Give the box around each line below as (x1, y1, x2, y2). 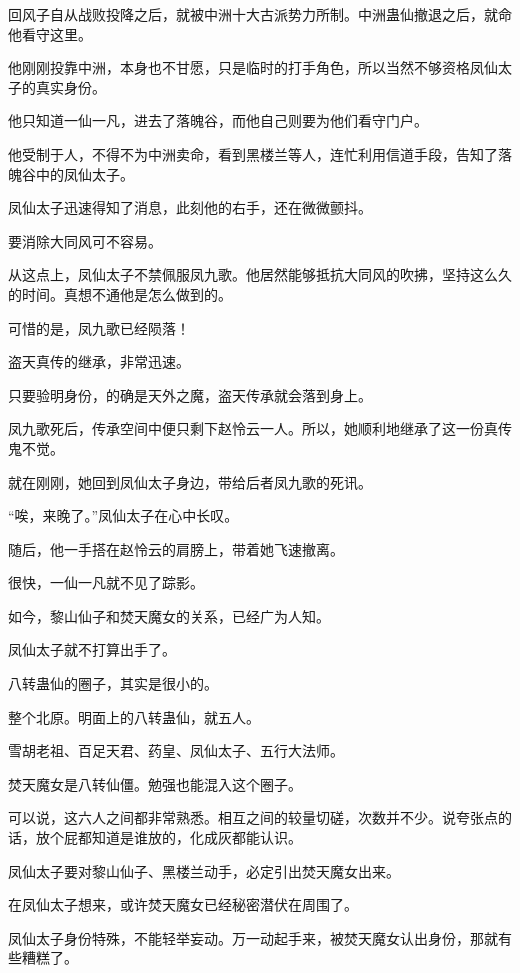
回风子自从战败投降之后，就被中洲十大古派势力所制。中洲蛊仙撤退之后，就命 (8, 4, 512, 24)
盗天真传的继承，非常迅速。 (8, 351, 190, 372)
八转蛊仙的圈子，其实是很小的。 (8, 673, 218, 694)
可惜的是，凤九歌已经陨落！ (8, 317, 190, 338)
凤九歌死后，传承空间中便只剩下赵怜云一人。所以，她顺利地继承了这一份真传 (8, 418, 512, 439)
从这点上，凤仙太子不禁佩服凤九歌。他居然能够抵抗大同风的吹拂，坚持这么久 (8, 264, 512, 285)
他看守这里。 (8, 23, 92, 44)
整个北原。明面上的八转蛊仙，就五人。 (8, 706, 260, 727)
